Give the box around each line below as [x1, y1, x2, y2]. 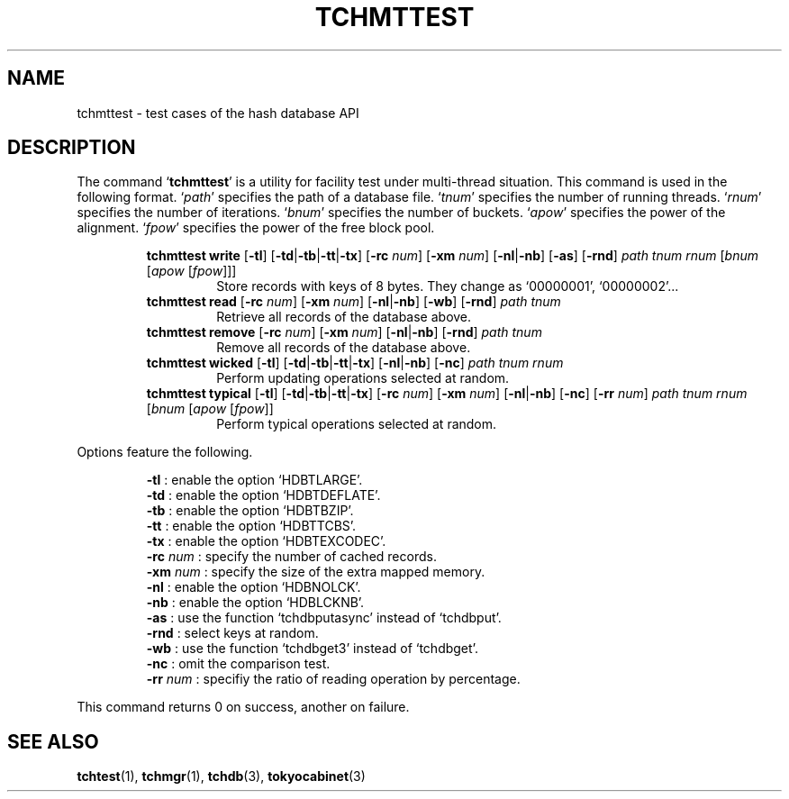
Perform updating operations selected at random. [216, 370, 510, 386]
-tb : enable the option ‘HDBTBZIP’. [146, 503, 354, 519]
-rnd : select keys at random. [146, 625, 319, 641]
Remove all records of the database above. [216, 340, 471, 356]
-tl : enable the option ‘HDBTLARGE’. [146, 472, 363, 488]
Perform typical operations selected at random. [216, 416, 497, 432]
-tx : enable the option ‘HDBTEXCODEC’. [146, 533, 386, 549]
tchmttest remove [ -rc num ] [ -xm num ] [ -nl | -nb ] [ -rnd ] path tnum [146, 324, 542, 340]
